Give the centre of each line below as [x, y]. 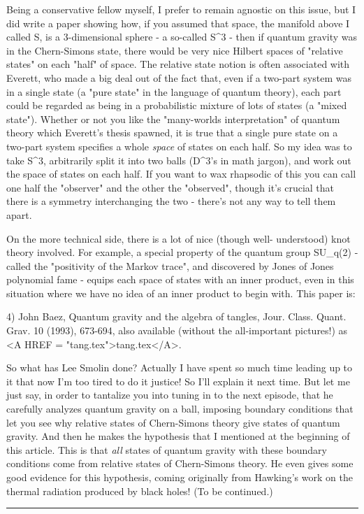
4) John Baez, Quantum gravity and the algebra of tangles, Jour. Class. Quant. [176, 316]
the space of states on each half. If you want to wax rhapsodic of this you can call [181, 174]
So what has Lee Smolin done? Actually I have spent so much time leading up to [180, 367]
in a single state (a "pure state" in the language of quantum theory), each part [174, 91]
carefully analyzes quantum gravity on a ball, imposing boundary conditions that [180, 409]
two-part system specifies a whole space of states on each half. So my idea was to [179, 146]
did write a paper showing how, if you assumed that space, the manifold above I [178, 23]
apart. [19, 214]
